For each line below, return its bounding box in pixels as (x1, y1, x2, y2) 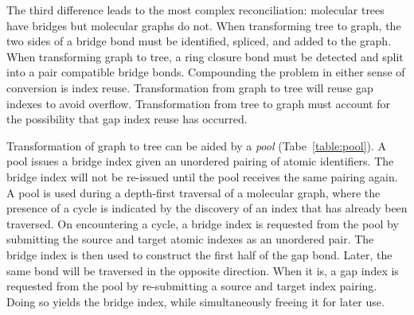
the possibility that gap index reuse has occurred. (6, 111, 248, 127)
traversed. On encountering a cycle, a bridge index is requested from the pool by (6, 215, 399, 231)
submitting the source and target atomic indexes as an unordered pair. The (6, 231, 374, 247)
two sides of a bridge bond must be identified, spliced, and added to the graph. (6, 33, 392, 49)
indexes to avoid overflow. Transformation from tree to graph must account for (6, 95, 390, 111)
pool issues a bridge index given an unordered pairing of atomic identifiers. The (6, 153, 394, 169)
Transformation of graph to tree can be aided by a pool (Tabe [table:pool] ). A (6, 137, 386, 154)
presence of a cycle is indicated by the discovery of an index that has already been (6, 200, 408, 216)
